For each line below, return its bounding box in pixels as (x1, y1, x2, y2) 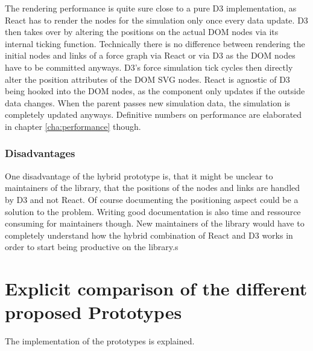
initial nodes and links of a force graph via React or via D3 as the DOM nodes (5, 49, 296, 62)
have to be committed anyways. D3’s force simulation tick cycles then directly (5, 60, 293, 73)
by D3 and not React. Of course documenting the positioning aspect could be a (5, 193, 299, 205)
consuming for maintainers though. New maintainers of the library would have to (5, 217, 305, 230)
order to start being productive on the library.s (5, 240, 179, 253)
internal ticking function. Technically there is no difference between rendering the (5, 37, 305, 50)
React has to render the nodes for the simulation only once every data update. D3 (5, 13, 308, 26)
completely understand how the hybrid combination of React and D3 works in (5, 228, 293, 241)
